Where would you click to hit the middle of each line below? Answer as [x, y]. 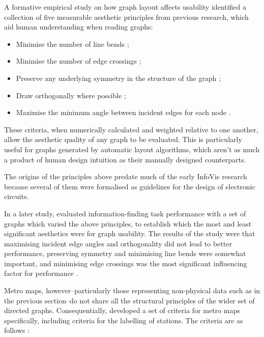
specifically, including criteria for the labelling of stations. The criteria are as [124, 320]
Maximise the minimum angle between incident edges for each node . [123, 112]
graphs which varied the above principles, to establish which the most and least [128, 223]
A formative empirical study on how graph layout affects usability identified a [125, 7]
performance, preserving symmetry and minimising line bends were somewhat [125, 253]
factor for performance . [41, 273]
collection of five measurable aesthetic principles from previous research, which [126, 17]
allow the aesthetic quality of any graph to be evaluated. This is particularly [123, 139]
